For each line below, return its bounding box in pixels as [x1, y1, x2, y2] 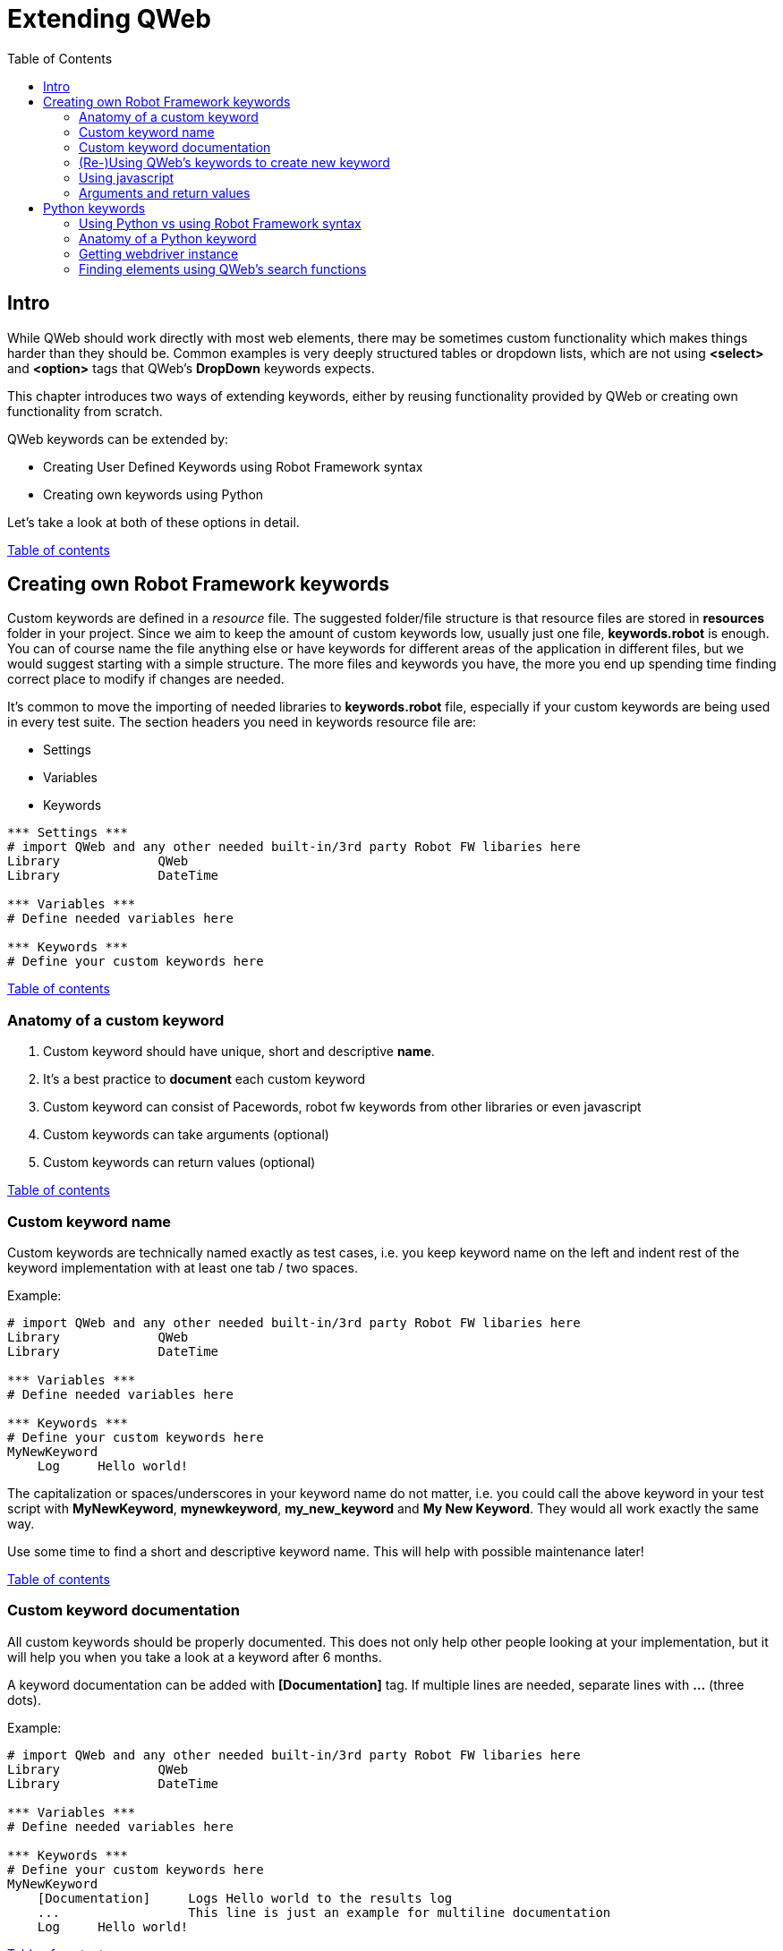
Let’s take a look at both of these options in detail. [7, 514, 300, 530]
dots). [7, 1691, 41, 1708]
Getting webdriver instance [79, 245, 239, 261]
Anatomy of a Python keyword [79, 230, 257, 246]
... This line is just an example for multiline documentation [37, 1904, 611, 1920]
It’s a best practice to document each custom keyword [43, 1071, 366, 1087]
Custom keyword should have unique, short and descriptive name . [43, 1044, 435, 1060]
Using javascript [79, 169, 174, 185]
